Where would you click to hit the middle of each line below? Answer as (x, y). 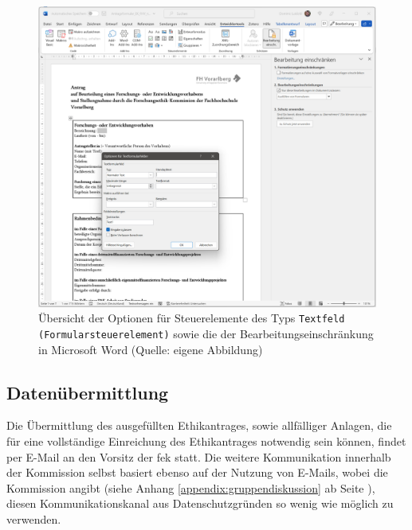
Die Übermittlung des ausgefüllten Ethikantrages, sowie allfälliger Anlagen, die (199, 425)
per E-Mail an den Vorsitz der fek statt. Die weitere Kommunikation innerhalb (199, 456)
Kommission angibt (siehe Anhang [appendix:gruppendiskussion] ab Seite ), (191, 487)
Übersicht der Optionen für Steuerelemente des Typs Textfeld (192, 318)
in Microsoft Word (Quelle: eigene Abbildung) (151, 349)
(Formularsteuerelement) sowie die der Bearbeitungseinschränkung (206, 333)
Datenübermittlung (88, 392)
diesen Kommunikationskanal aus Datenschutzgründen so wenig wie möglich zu (200, 503)
